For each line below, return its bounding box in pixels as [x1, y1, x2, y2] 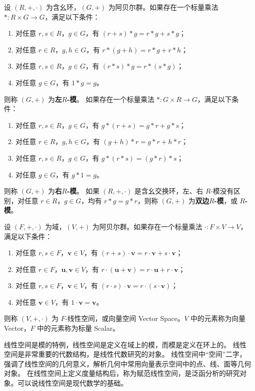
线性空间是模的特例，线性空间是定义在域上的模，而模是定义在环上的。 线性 [4, 339, 247, 349]
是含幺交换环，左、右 [134, 186, 204, 196]
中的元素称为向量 [190, 313, 246, 323]
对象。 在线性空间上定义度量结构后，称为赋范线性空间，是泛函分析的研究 [4, 368, 240, 378]
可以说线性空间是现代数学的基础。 [17, 378, 127, 388]
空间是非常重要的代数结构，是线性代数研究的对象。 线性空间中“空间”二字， [4, 349, 246, 359]
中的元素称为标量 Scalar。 [37, 323, 120, 333]
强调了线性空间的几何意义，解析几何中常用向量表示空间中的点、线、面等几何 [4, 358, 251, 368]
